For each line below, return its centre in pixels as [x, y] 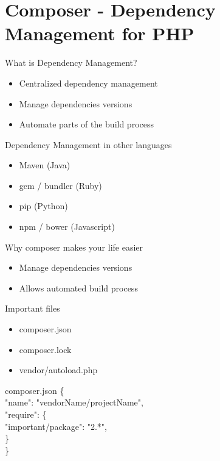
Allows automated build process [78, 288]
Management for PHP [100, 33]
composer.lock [45, 349]
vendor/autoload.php [58, 370]
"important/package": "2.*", [56, 426]
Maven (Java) [45, 165]
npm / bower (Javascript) [67, 227]
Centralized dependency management [88, 83]
